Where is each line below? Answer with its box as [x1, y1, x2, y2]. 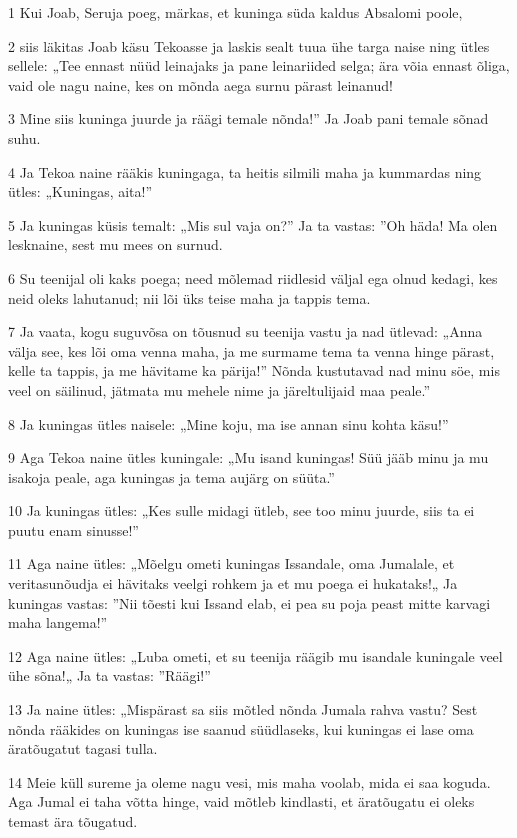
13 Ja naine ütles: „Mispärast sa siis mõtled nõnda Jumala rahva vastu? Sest [8, 699, 478, 720]
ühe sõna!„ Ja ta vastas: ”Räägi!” [8, 665, 211, 686]
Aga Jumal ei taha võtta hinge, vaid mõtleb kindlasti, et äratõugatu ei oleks [8, 791, 475, 812]
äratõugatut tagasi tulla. [8, 738, 158, 759]
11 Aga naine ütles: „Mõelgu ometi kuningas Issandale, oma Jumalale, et [8, 553, 455, 574]
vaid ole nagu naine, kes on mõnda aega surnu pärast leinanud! [8, 74, 393, 95]
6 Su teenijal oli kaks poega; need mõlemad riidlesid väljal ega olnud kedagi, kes [8, 267, 498, 288]
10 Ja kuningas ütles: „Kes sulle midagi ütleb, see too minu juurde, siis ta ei [8, 500, 475, 521]
